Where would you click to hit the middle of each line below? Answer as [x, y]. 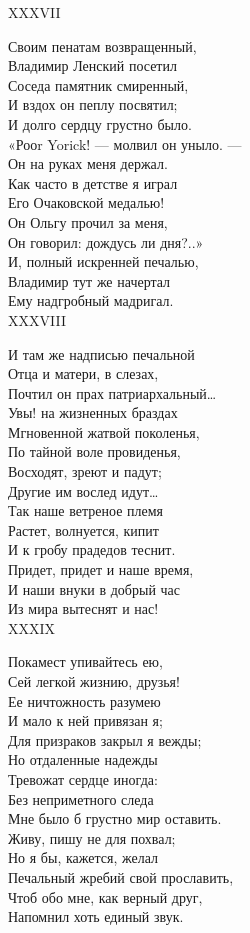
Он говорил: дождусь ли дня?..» [106, 241]
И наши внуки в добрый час [94, 588]
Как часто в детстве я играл [93, 182]
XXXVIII [37, 319]
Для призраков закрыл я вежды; [105, 739]
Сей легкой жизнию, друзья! [94, 681]
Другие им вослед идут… [83, 490]
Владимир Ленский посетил [92, 65]
